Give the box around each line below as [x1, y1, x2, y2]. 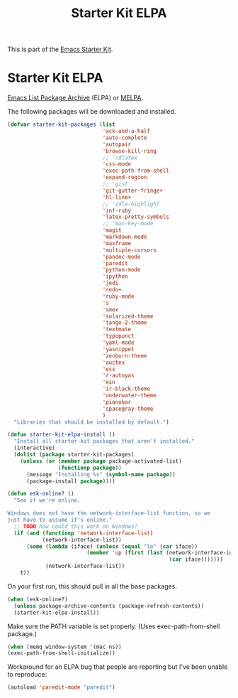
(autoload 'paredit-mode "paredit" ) [7, 684, 115, 691]
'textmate [102, 326, 132, 333]
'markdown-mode [102, 233, 147, 240]
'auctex [102, 359, 125, 366]
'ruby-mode [102, 293, 135, 300]
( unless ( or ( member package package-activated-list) [20, 457, 182, 465]
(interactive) [13, 444, 55, 452]
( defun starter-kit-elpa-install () [7, 431, 115, 439]
